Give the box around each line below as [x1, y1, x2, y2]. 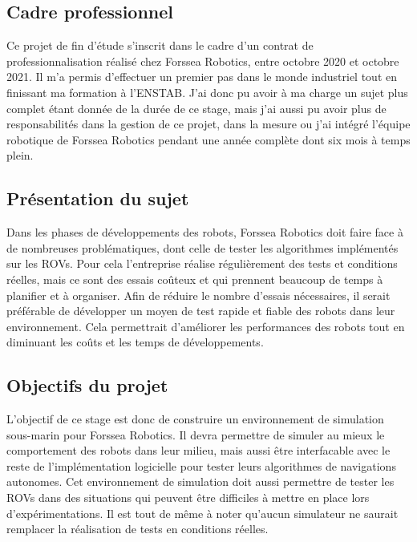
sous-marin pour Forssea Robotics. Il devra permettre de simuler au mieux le [6, 426, 385, 443]
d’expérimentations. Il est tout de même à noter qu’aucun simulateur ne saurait [6, 504, 399, 521]
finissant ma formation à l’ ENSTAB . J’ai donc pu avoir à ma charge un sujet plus [6, 83, 408, 100]
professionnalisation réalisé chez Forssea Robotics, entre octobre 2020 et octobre [6, 52, 399, 69]
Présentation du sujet [6, 186, 189, 211]
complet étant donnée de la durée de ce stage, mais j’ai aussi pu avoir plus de [6, 99, 387, 116]
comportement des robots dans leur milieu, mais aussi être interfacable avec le [6, 442, 391, 459]
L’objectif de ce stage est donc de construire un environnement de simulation [6, 411, 384, 427]
